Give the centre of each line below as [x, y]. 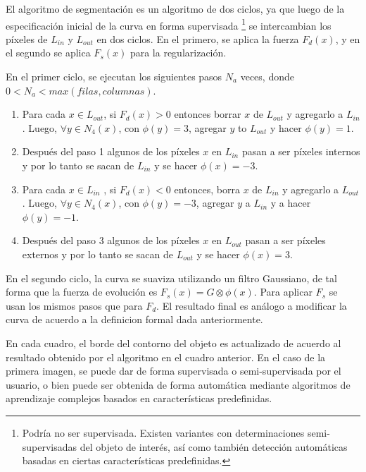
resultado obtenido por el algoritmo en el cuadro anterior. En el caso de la [166, 357]
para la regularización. [178, 53]
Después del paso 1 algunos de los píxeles [111, 151]
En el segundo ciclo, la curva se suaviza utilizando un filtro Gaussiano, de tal [171, 278]
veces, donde [267, 77]
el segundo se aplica [48, 53]
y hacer [286, 127]
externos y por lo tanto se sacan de [97, 254]
